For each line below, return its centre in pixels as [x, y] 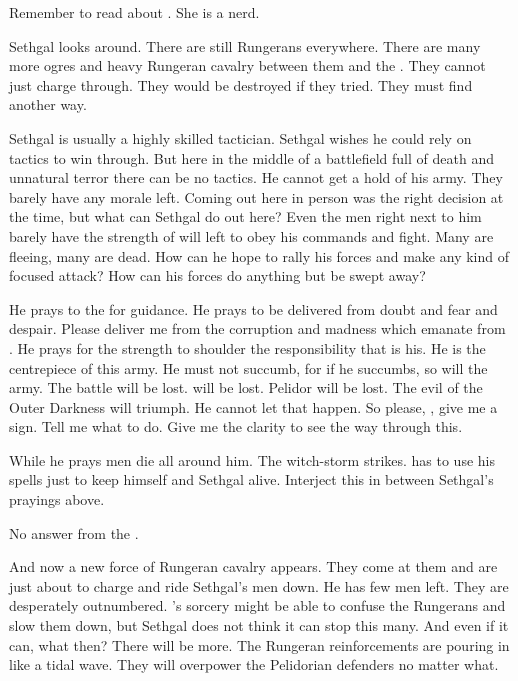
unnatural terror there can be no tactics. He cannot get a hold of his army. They [256, 177]
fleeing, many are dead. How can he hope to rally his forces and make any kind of [259, 255]
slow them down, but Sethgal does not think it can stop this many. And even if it [259, 625]
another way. [48, 104]
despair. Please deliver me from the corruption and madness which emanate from [257, 328]
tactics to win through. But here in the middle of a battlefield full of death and [251, 157]
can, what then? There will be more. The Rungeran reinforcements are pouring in [259, 644]
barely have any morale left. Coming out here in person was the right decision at [256, 196]
